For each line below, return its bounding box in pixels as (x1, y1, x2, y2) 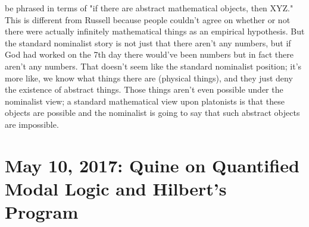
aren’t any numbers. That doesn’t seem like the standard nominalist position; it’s (5, 59, 302, 72)
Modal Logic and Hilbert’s (5, 176, 227, 200)
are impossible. (5, 118, 59, 130)
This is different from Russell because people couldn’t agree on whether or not (5, 13, 291, 26)
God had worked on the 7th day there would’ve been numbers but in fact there (5, 48, 294, 61)
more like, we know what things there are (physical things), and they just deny (5, 71, 293, 84)
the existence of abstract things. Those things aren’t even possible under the (5, 83, 283, 96)
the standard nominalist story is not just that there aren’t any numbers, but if (5, 36, 291, 49)
